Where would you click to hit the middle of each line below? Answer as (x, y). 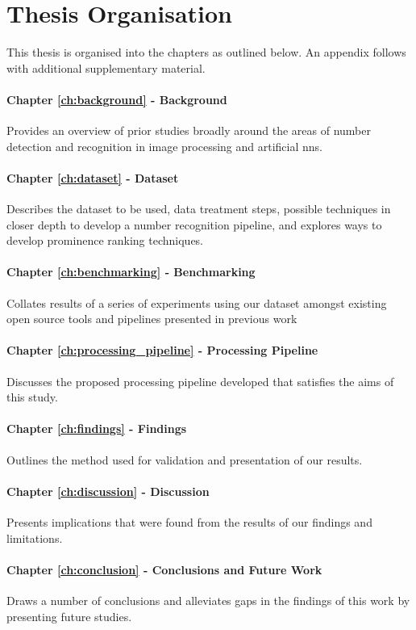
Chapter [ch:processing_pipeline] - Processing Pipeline (162, 350)
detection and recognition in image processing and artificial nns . (165, 146)
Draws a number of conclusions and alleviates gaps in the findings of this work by (208, 601)
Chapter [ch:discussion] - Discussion (108, 491)
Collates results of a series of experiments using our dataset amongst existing (197, 302)
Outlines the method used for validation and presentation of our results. (185, 459)
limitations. (35, 538)
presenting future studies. (69, 616)
